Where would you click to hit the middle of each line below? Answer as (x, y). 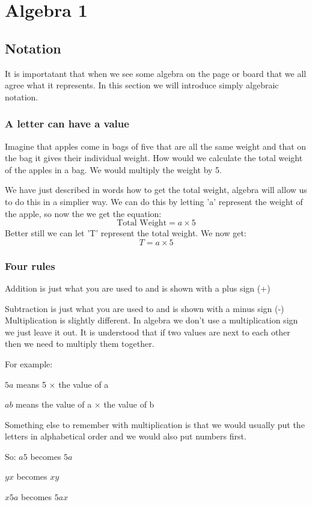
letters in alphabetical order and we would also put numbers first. (126, 436)
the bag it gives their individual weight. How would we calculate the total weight (154, 158)
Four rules (30, 265)
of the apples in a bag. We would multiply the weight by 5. (113, 169)
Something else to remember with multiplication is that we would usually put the (155, 424)
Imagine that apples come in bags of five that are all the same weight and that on (156, 146)
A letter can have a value (67, 124)
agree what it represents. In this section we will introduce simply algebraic (142, 85)
